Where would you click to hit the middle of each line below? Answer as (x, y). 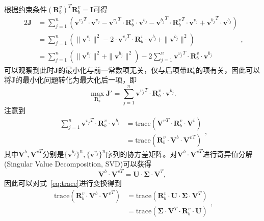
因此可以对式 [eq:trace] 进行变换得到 (63, 183)
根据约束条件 (25, 9)
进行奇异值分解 (228, 154)
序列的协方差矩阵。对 (141, 154)
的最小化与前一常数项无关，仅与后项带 (123, 70)
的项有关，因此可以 (228, 70)
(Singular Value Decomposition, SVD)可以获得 (78, 164)
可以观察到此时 (29, 70)
